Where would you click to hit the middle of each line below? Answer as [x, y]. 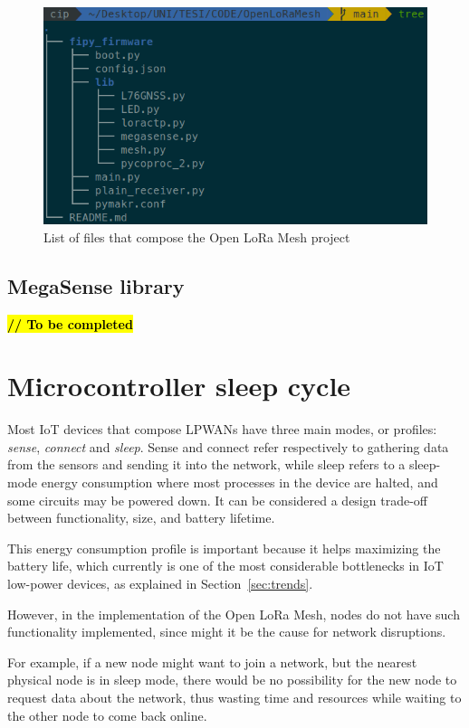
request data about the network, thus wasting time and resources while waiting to [234, 697]
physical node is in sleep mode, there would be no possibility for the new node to [232, 680]
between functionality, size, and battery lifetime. [141, 518]
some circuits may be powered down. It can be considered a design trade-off [217, 500]
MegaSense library [96, 285]
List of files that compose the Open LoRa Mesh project [197, 236]
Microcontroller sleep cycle [179, 386]
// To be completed [70, 323]
